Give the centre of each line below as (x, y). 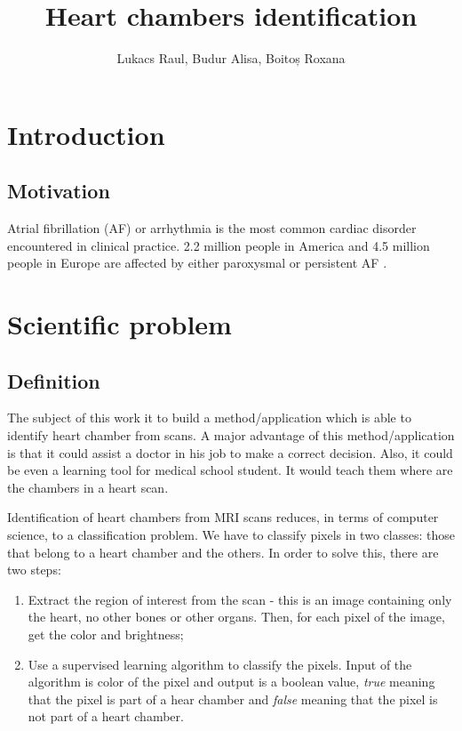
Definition (54, 380)
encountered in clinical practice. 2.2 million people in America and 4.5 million (219, 245)
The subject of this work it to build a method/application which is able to (209, 418)
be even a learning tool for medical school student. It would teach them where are (230, 470)
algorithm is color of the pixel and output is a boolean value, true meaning (231, 682)
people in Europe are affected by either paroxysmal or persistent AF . (197, 263)
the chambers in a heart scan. (88, 487)
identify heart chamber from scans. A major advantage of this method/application (231, 435)
